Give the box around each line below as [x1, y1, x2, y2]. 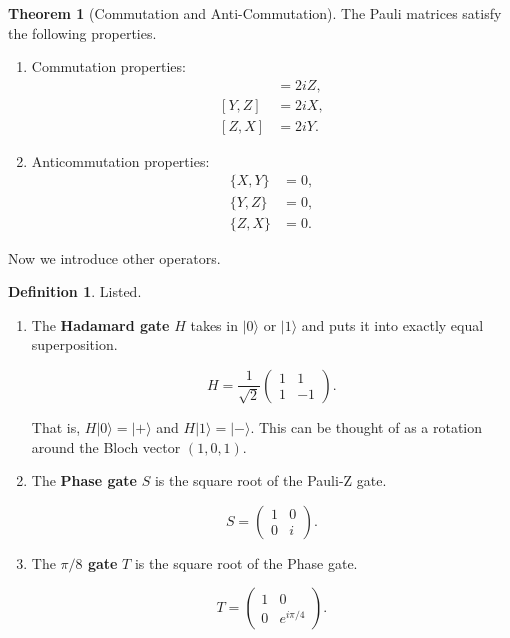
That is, [31, 416, 81, 437]
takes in [190, 314, 238, 335]
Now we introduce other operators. [8, 247, 221, 268]
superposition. [31, 334, 118, 355]
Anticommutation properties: [31, 150, 210, 171]
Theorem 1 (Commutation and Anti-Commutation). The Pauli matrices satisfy [8, 3, 502, 23]
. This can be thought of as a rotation [250, 416, 483, 437]
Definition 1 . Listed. [8, 281, 142, 302]
